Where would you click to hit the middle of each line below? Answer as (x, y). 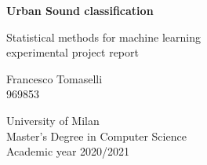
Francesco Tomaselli (54, 78)
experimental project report (73, 52)
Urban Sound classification (80, 10)
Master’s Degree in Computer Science (96, 136)
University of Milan (53, 120)
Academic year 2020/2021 (68, 151)
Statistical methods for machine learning (103, 37)
